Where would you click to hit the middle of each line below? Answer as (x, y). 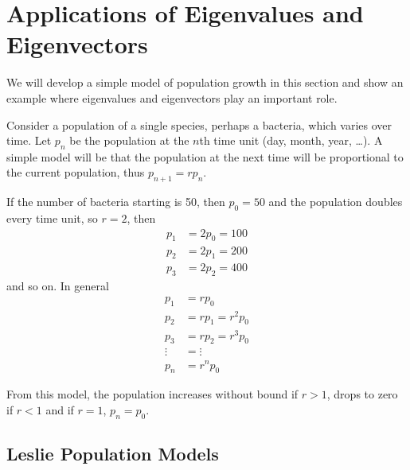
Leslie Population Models (113, 454)
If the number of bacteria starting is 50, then (116, 202)
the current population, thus (76, 172)
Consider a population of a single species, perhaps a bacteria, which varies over (199, 124)
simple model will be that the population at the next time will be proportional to (205, 156)
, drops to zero (362, 394)
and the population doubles (336, 202)
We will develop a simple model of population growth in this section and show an (205, 82)
